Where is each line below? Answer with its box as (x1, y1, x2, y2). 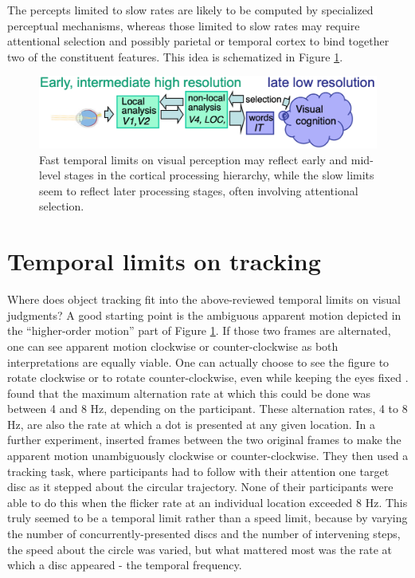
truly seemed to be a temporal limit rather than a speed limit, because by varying (7, 509, 408, 526)
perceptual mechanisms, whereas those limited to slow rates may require (7, 17, 360, 33)
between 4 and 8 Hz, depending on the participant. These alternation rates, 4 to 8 (7, 400, 408, 417)
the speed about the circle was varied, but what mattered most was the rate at (7, 541, 393, 557)
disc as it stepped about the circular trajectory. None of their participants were (7, 478, 393, 495)
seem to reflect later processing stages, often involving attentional (39, 182, 358, 199)
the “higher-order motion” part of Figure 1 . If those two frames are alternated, (7, 322, 391, 339)
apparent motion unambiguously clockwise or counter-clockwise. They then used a (7, 447, 409, 464)
